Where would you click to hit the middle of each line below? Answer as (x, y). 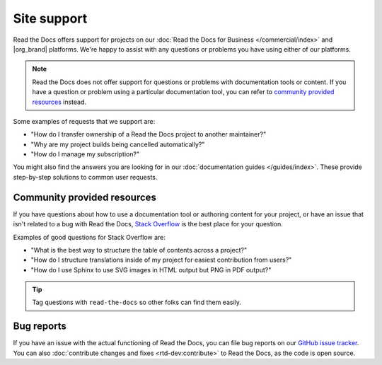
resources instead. (59, 102)
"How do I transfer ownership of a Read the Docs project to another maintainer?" (149, 134)
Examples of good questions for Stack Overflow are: (89, 237)
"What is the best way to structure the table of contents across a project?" (139, 250)
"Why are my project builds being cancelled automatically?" (118, 144)
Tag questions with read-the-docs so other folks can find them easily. (137, 302)
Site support (50, 18)
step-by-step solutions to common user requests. (85, 177)
